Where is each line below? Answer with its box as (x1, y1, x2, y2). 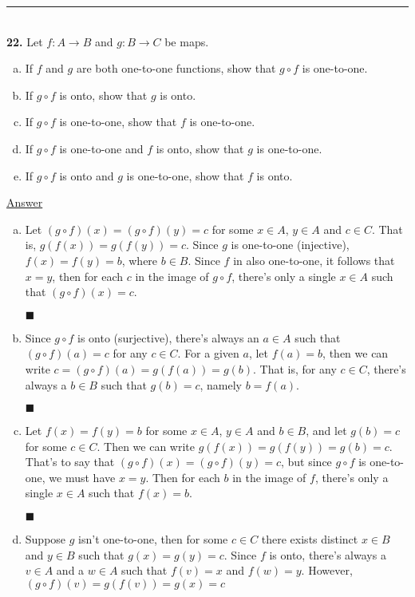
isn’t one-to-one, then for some (78, 531, 228, 548)
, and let (306, 422, 347, 439)
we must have (49, 469, 116, 485)
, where (121, 251, 158, 268)
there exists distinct (261, 531, 358, 548)
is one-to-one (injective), (231, 236, 350, 253)
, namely (200, 376, 242, 393)
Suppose (25, 531, 66, 548)
